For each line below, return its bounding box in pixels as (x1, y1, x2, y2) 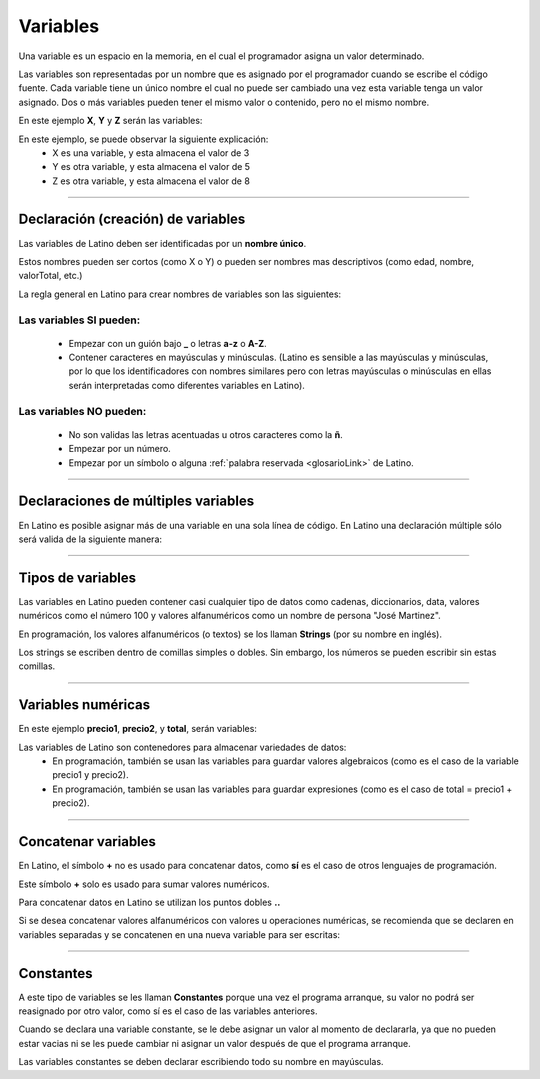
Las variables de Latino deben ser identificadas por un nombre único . (18, 237, 307, 249)
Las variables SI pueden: (18, 313, 141, 327)
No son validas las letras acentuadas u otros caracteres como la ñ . (68, 428, 344, 440)
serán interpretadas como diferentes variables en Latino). (68, 379, 305, 391)
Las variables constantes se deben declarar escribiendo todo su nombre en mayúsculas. (18, 1056, 384, 1068)
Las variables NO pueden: (18, 404, 147, 418)
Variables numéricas (18, 696, 150, 714)
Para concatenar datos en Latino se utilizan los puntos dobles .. (18, 896, 281, 908)
